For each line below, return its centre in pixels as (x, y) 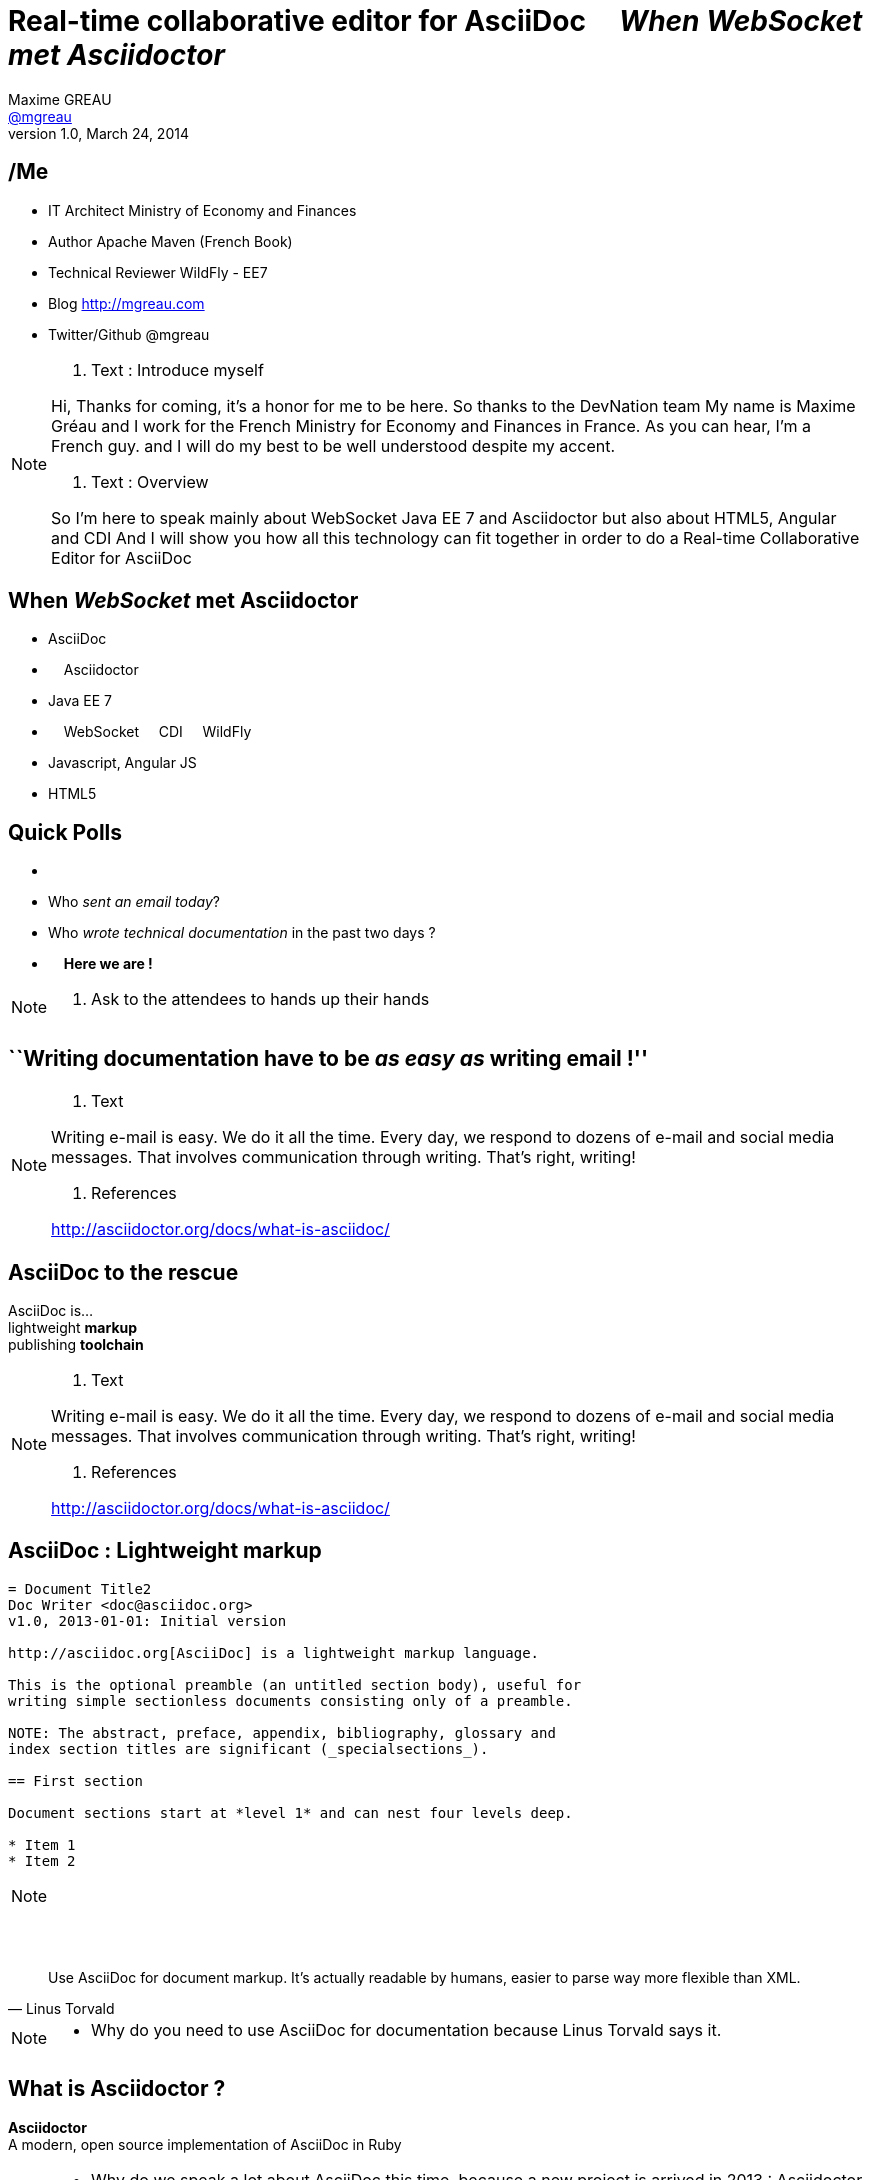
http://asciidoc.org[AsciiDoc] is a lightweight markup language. (274, 1652)
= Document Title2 (80, 1588)
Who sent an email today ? (134, 902)
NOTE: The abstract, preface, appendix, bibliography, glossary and (282, 1732)
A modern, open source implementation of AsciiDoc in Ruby (205, 2144)
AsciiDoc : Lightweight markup (165, 1551)
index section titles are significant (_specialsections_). (248, 1748)
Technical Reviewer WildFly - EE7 (158, 272)
